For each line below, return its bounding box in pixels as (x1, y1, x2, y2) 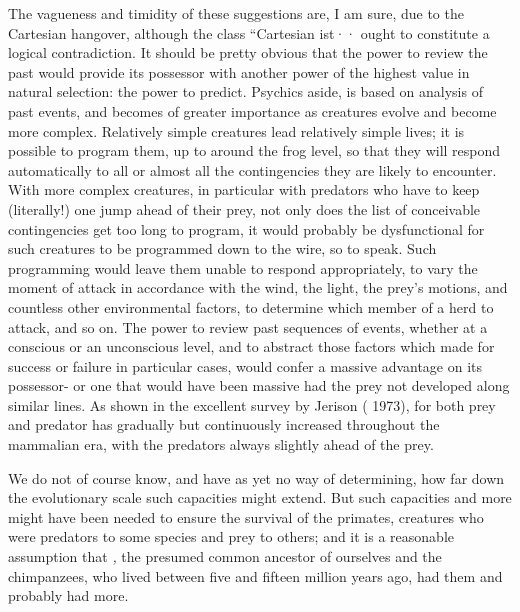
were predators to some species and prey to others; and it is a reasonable (8, 526, 454, 547)
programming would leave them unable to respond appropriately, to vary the (8, 257, 478, 278)
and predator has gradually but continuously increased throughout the (8, 414, 440, 435)
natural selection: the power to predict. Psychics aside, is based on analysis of (8, 81, 483, 102)
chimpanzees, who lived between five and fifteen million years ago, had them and (8, 565, 503, 586)
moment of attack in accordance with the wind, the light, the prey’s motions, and (8, 277, 508, 298)
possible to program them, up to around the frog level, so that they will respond (8, 140, 501, 161)
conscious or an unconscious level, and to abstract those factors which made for (8, 336, 495, 357)
